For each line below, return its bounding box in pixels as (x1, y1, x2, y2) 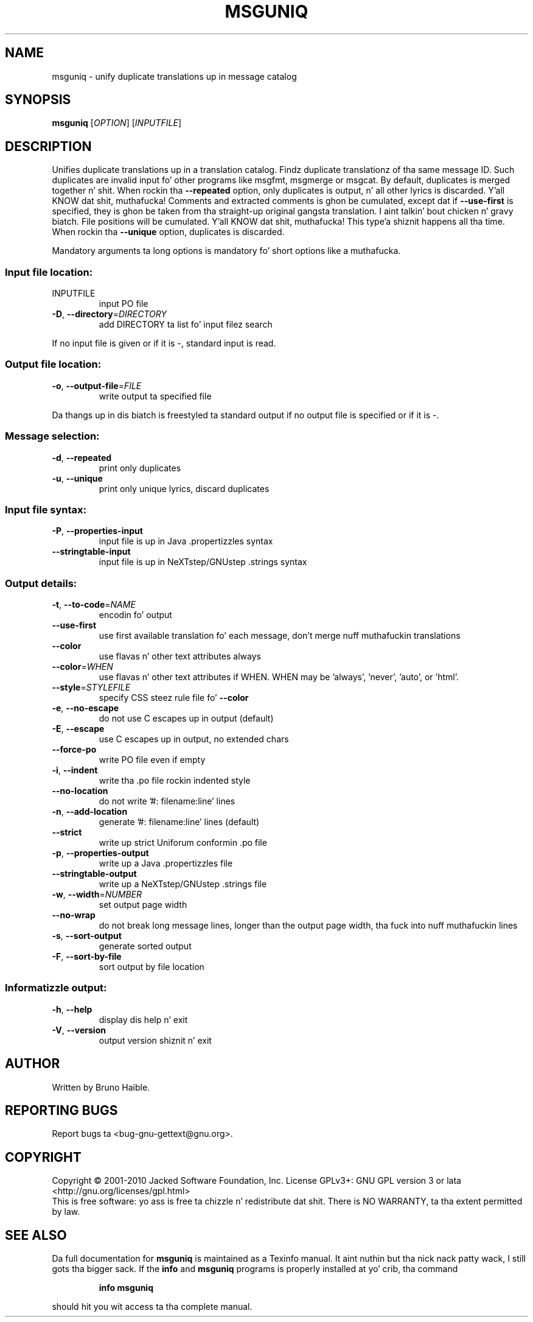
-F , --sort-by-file (52, 951, 122, 962)
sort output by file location (99, 962, 204, 972)
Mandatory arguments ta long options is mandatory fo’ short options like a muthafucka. (52, 245, 401, 256)
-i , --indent (52, 765, 98, 776)
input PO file (99, 298, 148, 309)
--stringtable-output (52, 868, 137, 879)
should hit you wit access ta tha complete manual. (52, 1301, 253, 1312)
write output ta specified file (99, 390, 212, 401)
